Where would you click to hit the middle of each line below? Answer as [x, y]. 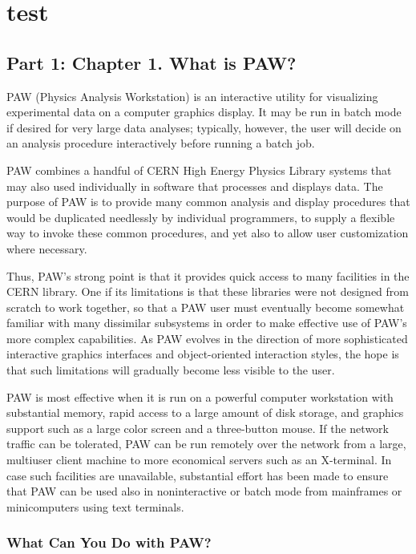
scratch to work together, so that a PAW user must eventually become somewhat [206, 307]
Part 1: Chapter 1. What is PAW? [151, 62]
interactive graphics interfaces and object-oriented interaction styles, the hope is [203, 354]
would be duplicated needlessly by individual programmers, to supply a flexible [201, 217]
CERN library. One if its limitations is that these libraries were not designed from [208, 291]
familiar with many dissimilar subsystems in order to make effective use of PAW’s [207, 323]
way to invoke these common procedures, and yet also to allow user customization [208, 233]
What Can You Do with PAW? [109, 542]
